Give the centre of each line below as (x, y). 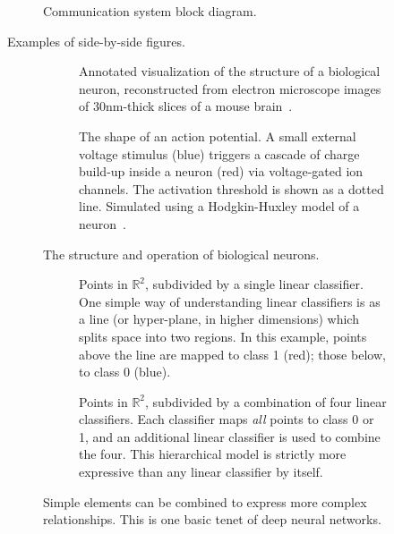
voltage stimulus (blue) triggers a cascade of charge (219, 153)
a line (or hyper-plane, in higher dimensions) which (219, 319)
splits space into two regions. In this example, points (223, 336)
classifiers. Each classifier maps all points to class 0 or (227, 419)
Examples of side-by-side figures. (96, 41)
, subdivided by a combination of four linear (266, 401)
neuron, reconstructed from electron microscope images (230, 88)
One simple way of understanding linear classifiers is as (230, 301)
